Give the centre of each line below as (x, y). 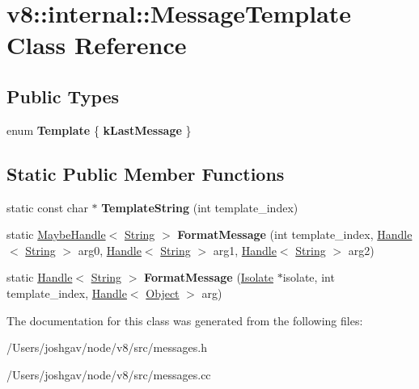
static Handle (40, 277)
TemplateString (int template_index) (200, 207)
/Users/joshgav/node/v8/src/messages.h (107, 347)
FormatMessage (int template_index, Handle (295, 234)
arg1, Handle (245, 250)
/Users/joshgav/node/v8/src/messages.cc (109, 374)
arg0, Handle (110, 250)
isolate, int (309, 277)
